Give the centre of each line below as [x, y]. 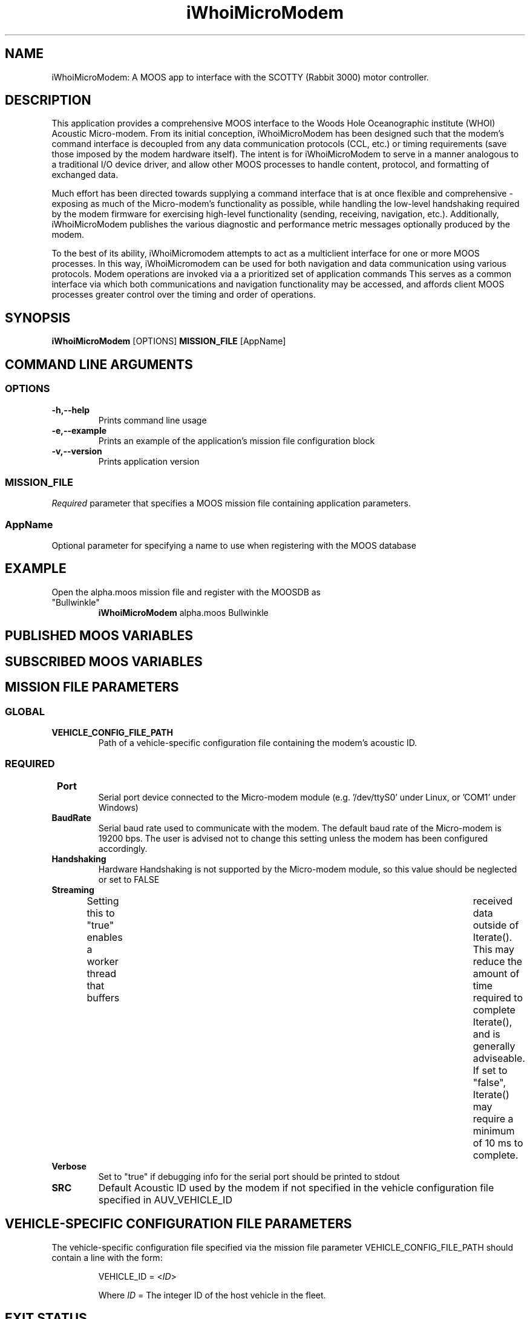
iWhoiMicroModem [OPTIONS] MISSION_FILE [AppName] [169, 341]
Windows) [118, 807]
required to [498, 997]
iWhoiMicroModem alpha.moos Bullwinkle [183, 612]
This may [494, 949]
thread [102, 973]
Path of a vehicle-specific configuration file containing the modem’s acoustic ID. [258, 742]
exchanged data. [85, 175]
